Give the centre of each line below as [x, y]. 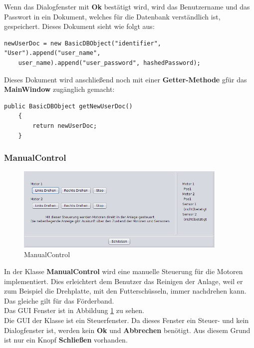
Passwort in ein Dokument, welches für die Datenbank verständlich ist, [112, 16]
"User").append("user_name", [52, 53]
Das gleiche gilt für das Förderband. [59, 300]
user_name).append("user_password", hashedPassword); [109, 63]
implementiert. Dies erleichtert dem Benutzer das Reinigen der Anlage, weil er [124, 281]
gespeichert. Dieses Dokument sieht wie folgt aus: [79, 26]
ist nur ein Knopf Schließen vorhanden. [66, 340]
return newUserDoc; [65, 126]
